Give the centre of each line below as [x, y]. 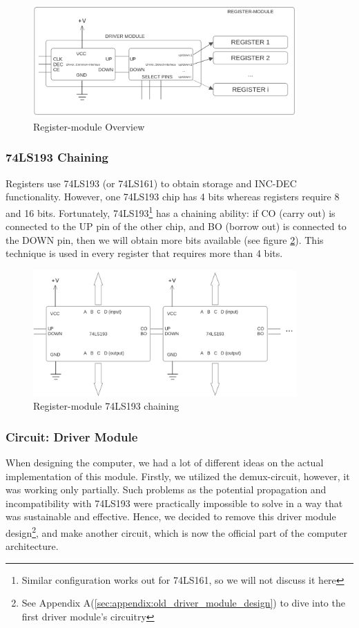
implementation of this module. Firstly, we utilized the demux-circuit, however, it [178, 476]
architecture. [32, 546]
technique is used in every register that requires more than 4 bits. [144, 253]
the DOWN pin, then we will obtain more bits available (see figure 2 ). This [165, 239]
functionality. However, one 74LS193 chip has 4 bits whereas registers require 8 [173, 197]
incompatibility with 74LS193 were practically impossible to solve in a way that [174, 503]
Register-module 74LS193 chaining [106, 406]
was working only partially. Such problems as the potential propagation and [166, 489]
